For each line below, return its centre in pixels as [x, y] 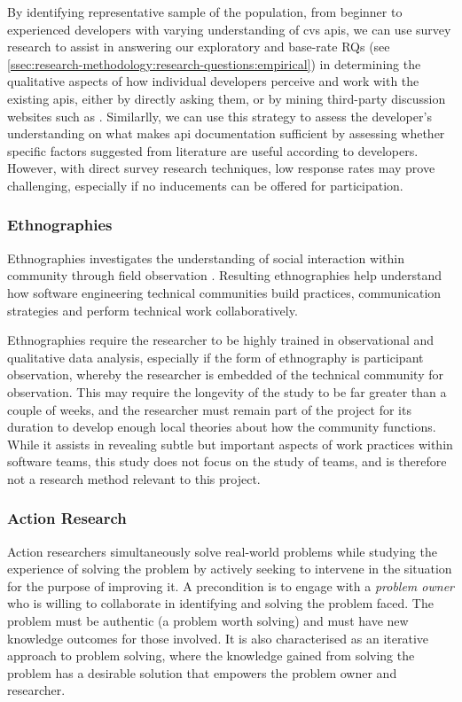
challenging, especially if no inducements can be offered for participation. [205, 185]
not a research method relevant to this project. [134, 478]
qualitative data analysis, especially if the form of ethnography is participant [215, 357]
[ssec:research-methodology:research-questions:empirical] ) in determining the [214, 63]
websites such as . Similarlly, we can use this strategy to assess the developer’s [219, 116]
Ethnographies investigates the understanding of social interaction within [206, 257]
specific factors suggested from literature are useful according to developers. [213, 150]
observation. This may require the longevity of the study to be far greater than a [227, 391]
